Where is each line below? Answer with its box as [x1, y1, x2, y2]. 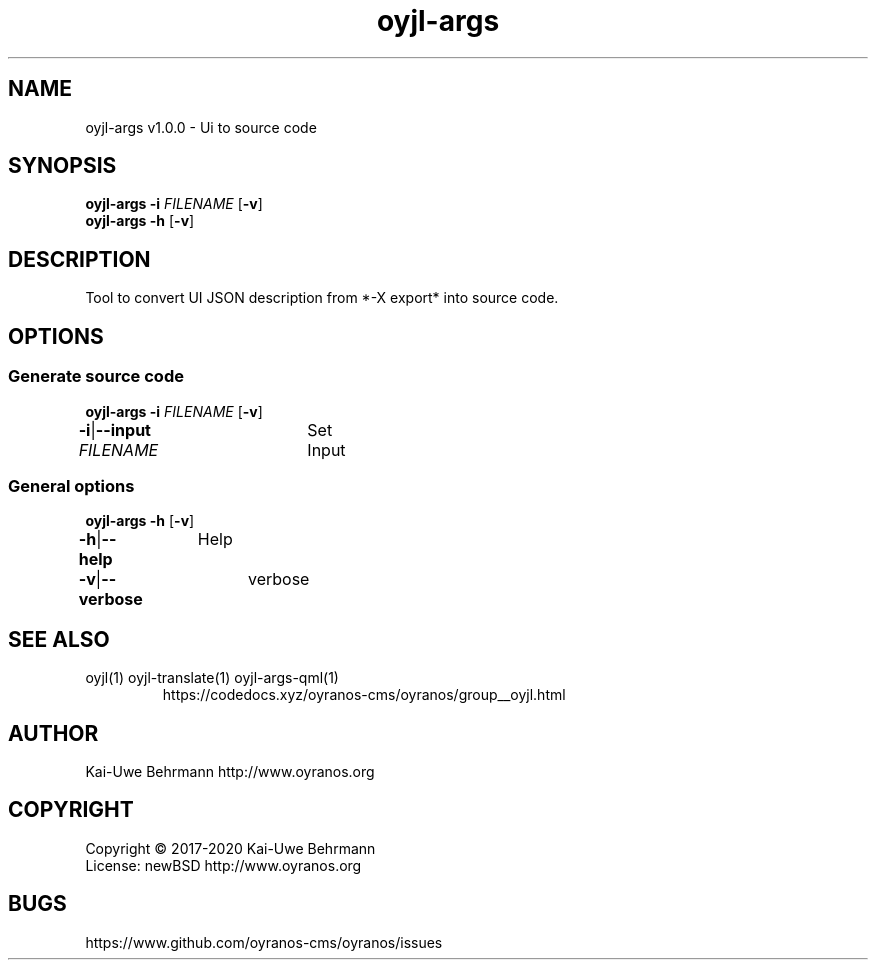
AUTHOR [8, 720, 99, 746]
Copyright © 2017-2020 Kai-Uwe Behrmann [85, 839, 376, 857]
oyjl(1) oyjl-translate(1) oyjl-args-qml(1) [85, 669, 339, 687]
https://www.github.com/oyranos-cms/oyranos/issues [85, 933, 443, 951]
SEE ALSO [8, 626, 110, 652]
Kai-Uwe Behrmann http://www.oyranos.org [85, 762, 375, 780]
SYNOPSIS [8, 153, 117, 179]
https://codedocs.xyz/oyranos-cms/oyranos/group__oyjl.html [162, 686, 566, 704]
